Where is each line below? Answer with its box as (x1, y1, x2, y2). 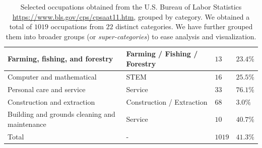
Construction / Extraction (126, 96, 208, 107)
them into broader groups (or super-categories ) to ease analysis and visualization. (6, 31, 256, 41)
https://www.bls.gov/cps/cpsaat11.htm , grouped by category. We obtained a (12, 11, 250, 22)
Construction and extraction (8, 96, 95, 107)
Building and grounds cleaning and (8, 109, 115, 119)
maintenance (8, 118, 46, 129)
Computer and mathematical (8, 71, 97, 82)
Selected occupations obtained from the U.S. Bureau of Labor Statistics (20, 2, 242, 12)
